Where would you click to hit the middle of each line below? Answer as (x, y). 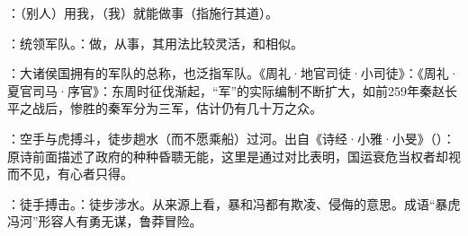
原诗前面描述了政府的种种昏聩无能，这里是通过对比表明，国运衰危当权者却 (228, 156)
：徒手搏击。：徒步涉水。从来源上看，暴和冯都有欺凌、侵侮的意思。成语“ (221, 203)
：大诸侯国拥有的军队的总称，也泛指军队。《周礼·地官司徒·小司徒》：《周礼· (233, 73)
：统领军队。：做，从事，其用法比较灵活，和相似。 (155, 43)
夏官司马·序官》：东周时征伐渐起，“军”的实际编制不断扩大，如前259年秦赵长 (233, 90)
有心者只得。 (95, 174)
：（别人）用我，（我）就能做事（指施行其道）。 (143, 13)
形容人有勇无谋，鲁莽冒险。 (120, 221)
